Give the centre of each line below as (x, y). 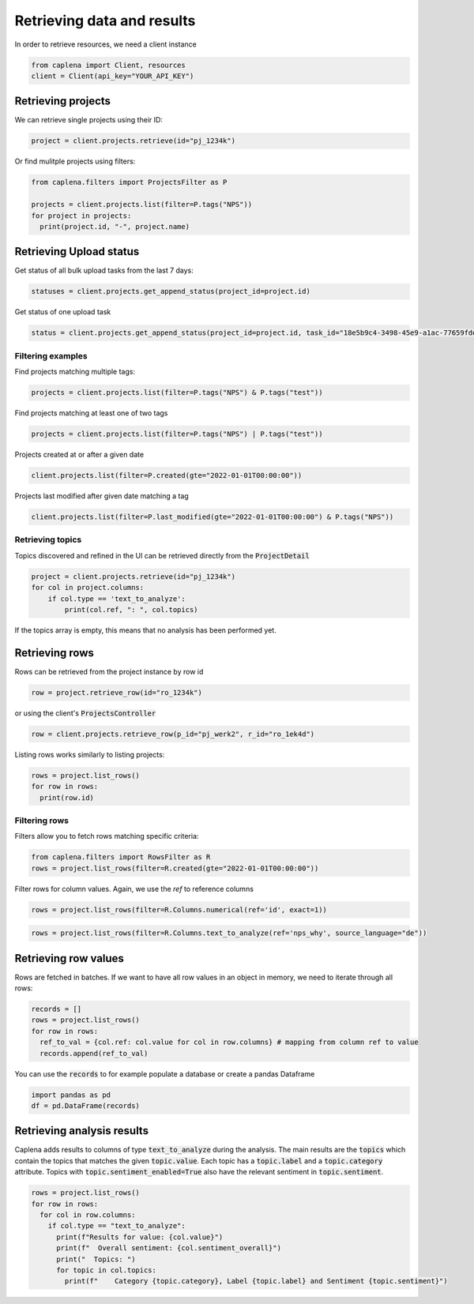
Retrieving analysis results (82, 1131)
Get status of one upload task (63, 312)
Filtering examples (51, 355)
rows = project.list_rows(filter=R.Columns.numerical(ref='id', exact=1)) (179, 909)
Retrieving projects (62, 101)
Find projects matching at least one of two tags (91, 413)
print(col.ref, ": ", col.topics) (131, 609)
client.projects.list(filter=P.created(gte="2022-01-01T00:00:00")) (167, 475)
